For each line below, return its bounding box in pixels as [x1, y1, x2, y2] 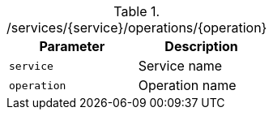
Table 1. [113, 3, 160, 19]
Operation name [138, 77, 237, 93]
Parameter [39, 38, 105, 54]
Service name [138, 58, 223, 74]
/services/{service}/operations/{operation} [6, 19, 267, 36]
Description [164, 38, 238, 54]
